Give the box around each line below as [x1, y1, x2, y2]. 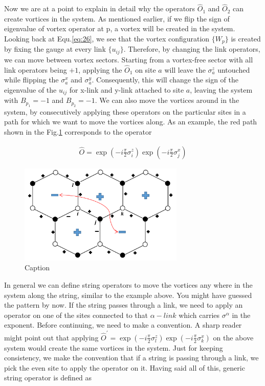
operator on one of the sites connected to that [4, 309, 148, 320]
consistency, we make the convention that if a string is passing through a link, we [4, 352, 259, 363]
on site [135, 64, 156, 75]
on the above [213, 332, 254, 342]
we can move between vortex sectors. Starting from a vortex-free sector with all [4, 54, 253, 65]
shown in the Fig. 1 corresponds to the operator [4, 126, 152, 137]
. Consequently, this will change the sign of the [92, 74, 238, 85]
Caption [25, 262, 50, 273]
